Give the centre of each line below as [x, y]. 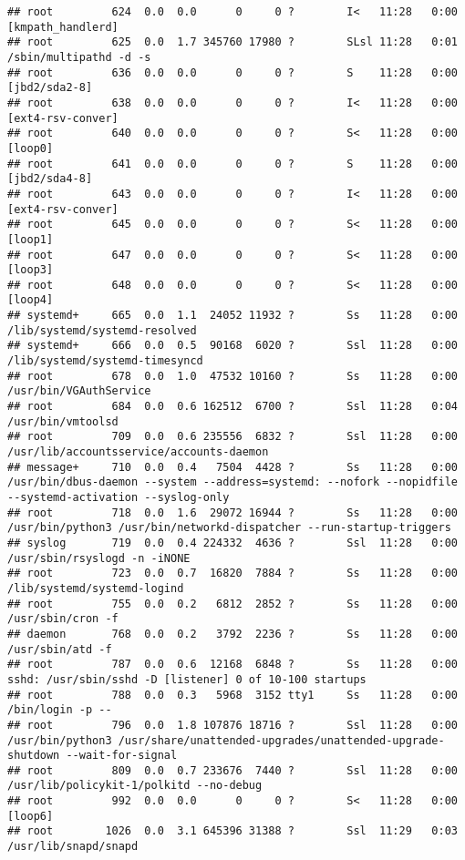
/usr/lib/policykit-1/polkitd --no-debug [135, 786]
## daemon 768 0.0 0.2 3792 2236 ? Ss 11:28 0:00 [232, 634]
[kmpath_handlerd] [63, 27]
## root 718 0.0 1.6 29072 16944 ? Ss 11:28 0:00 [232, 512]
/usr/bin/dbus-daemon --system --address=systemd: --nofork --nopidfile [232, 482]
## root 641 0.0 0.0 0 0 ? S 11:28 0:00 [232, 164]
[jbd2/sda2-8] [50, 88]
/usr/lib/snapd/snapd [73, 847]
